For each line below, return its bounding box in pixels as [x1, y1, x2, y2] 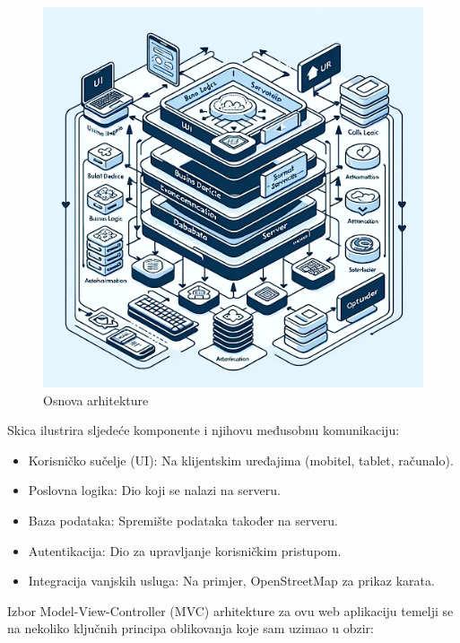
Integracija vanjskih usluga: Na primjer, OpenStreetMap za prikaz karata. [28, 571, 435, 590]
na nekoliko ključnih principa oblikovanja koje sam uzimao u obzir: [7, 619, 374, 638]
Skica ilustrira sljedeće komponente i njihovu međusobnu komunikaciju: [7, 421, 400, 439]
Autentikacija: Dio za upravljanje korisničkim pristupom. [28, 541, 342, 560]
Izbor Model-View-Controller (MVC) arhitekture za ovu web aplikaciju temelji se [7, 601, 454, 620]
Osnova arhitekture [43, 390, 149, 409]
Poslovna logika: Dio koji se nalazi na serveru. [28, 481, 281, 500]
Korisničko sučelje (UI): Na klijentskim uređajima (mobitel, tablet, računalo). [28, 450, 454, 469]
